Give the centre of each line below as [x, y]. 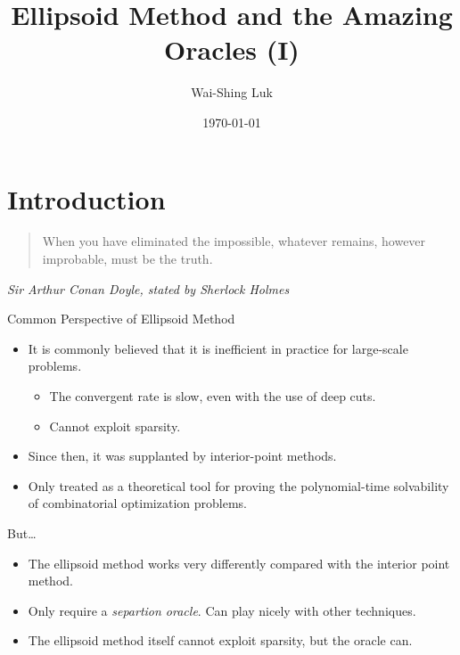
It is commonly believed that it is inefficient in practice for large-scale [218, 348]
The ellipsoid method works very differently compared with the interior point [239, 563]
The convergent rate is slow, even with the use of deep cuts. [213, 396]
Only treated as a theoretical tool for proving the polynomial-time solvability [238, 485]
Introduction [86, 198]
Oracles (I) [232, 49]
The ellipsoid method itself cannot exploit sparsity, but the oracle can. [220, 640]
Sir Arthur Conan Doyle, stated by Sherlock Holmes [148, 288]
